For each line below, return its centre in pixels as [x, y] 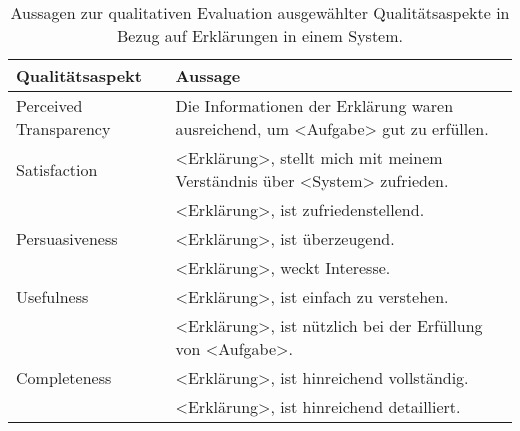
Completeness [64, 377]
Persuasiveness [67, 238]
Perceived [49, 105]
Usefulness [52, 296]
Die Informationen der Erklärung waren [314, 105]
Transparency [63, 128]
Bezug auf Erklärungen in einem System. [260, 35]
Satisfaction [57, 169]
